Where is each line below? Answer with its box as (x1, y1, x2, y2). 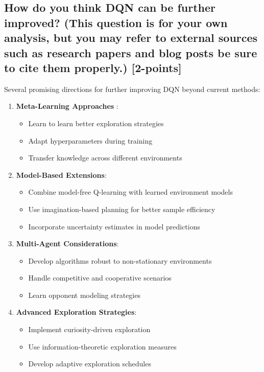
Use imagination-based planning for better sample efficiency (28, 203, 215, 214)
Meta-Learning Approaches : (16, 101, 118, 111)
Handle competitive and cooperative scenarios (28, 272, 172, 283)
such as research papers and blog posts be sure (4, 44, 257, 60)
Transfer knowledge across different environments (28, 152, 182, 163)
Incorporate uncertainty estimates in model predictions (28, 221, 200, 231)
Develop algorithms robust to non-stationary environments (28, 255, 212, 266)
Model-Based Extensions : (16, 169, 107, 180)
